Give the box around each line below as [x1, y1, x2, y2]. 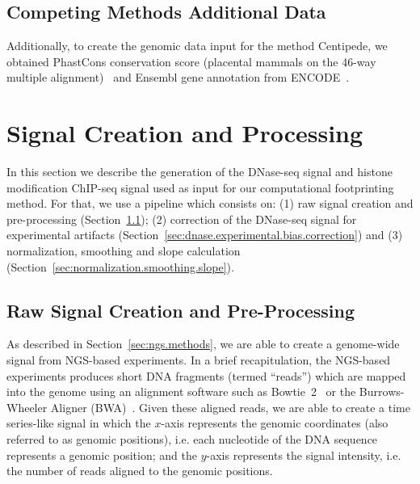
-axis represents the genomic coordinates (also [161, 415, 388, 431]
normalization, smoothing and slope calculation [6, 242, 241, 259]
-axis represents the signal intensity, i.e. [206, 446, 401, 463]
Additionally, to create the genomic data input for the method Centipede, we [6, 37, 388, 54]
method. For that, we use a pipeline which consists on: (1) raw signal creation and [6, 195, 414, 212]
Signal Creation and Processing [6, 116, 363, 149]
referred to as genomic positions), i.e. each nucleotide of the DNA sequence [6, 431, 378, 448]
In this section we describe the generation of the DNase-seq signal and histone [6, 163, 393, 180]
